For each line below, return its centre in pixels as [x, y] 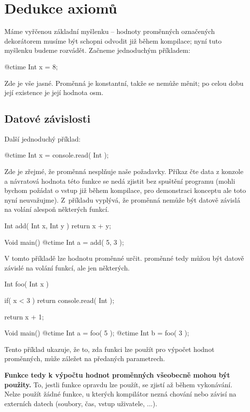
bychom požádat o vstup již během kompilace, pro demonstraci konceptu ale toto [125, 190]
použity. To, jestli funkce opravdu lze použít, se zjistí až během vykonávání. [118, 384]
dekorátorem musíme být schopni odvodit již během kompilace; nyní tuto [113, 40]
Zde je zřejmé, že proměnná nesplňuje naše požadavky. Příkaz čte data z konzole [124, 171]
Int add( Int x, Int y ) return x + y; [58, 226]
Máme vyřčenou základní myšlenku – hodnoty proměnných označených [110, 31]
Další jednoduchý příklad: [43, 138]
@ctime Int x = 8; [31, 66]
